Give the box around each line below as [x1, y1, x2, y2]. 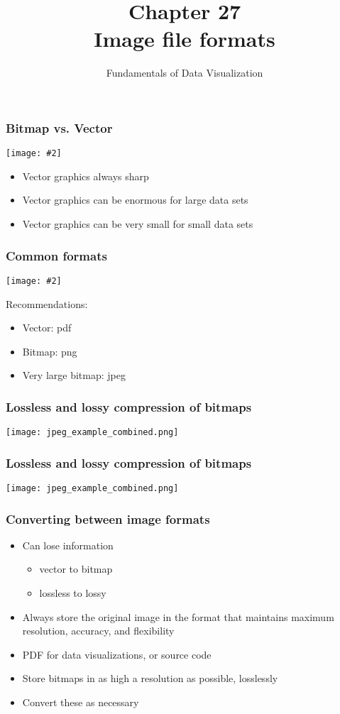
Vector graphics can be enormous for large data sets [22, 192, 248, 207]
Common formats [6, 246, 107, 264]
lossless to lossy [39, 586, 106, 600]
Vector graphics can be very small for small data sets [22, 216, 253, 231]
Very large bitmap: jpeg [22, 368, 126, 383]
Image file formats [94, 24, 275, 53]
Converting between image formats [6, 510, 210, 527]
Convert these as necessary [22, 695, 139, 710]
